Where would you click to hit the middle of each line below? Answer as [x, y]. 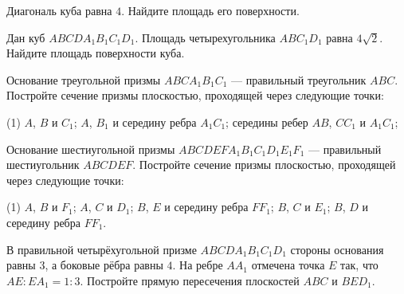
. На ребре [198, 265]
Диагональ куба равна [59, 10]
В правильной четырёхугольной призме [102, 249]
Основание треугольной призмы [84, 79]
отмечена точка [288, 265]
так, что [359, 265]
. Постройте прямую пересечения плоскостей [190, 280]
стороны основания [337, 249]
